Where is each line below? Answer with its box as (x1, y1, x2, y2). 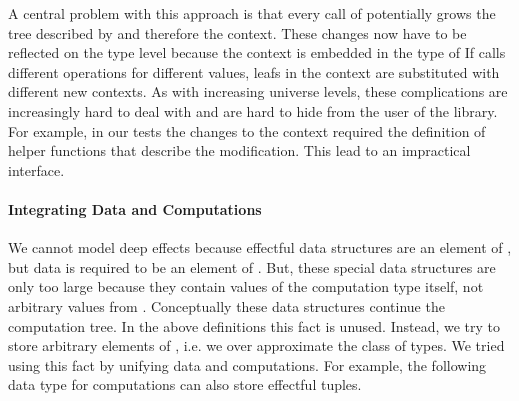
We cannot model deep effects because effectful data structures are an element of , (8, 237, 512, 258)
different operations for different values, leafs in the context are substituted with (8, 61, 500, 82)
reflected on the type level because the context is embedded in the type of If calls (8, 42, 506, 63)
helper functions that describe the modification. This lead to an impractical (8, 140, 471, 161)
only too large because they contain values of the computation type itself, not (8, 276, 484, 297)
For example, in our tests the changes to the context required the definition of (8, 120, 486, 141)
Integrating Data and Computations (8, 198, 262, 219)
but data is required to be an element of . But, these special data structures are (8, 256, 496, 277)
